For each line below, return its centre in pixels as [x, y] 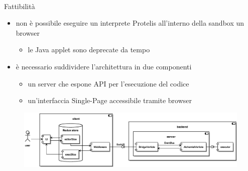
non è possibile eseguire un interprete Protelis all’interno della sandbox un [130, 23]
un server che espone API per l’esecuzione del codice [108, 83]
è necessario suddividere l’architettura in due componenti [104, 66]
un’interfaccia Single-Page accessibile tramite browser [110, 100]
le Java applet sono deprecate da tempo [89, 50]
